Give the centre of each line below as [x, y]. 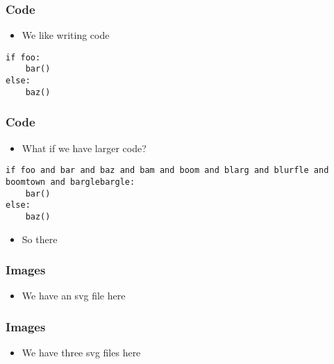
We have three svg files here [81, 353]
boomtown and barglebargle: [70, 182]
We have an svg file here [74, 296]
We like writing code [66, 35]
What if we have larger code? [84, 148]
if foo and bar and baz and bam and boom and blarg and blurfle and [167, 171]
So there [40, 239]
